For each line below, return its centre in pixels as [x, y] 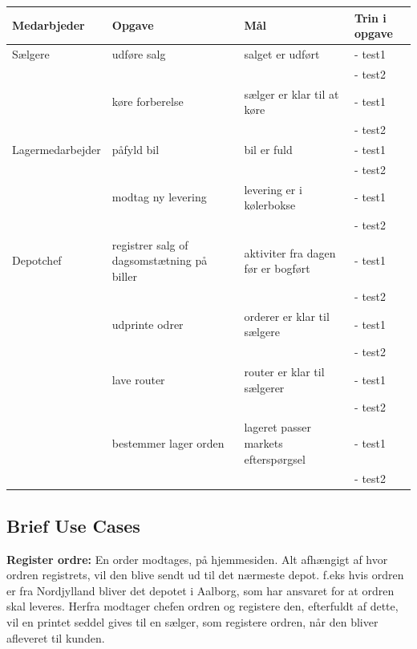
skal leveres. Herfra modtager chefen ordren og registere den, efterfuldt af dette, [202, 606]
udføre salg [139, 53]
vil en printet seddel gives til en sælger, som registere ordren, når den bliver [192, 622]
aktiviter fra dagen [290, 252]
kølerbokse [270, 205]
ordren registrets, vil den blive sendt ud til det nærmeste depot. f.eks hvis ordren [205, 575]
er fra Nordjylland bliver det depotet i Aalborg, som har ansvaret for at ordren [200, 590]
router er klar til [284, 372]
